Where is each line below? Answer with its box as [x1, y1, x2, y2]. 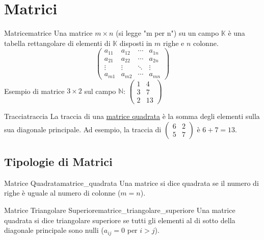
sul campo [84, 85, 116, 96]
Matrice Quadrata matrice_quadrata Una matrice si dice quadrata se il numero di [4, 177, 259, 188]
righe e [163, 37, 184, 48]
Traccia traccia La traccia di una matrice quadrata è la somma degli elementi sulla [4, 111, 260, 122]
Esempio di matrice [4, 85, 65, 96]
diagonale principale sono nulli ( [4, 225, 104, 235]
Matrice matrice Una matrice [4, 28, 93, 38]
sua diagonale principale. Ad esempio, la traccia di [4, 124, 162, 134]
